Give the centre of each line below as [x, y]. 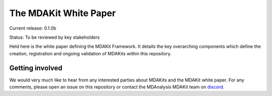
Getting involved [36, 68]
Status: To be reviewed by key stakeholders [55, 37]
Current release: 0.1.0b [33, 28]
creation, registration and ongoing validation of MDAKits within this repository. [90, 53]
